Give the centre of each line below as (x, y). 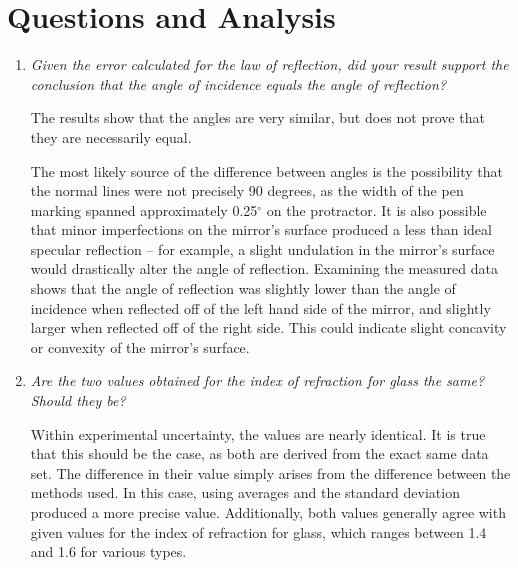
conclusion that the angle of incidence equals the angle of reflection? (238, 83)
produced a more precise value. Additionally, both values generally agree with (268, 512)
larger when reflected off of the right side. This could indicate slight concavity (268, 327)
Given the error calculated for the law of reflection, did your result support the (269, 64)
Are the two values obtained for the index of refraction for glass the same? (257, 380)
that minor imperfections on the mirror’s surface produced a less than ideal (261, 229)
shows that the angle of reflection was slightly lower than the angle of (243, 288)
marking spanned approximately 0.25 (144, 209)
